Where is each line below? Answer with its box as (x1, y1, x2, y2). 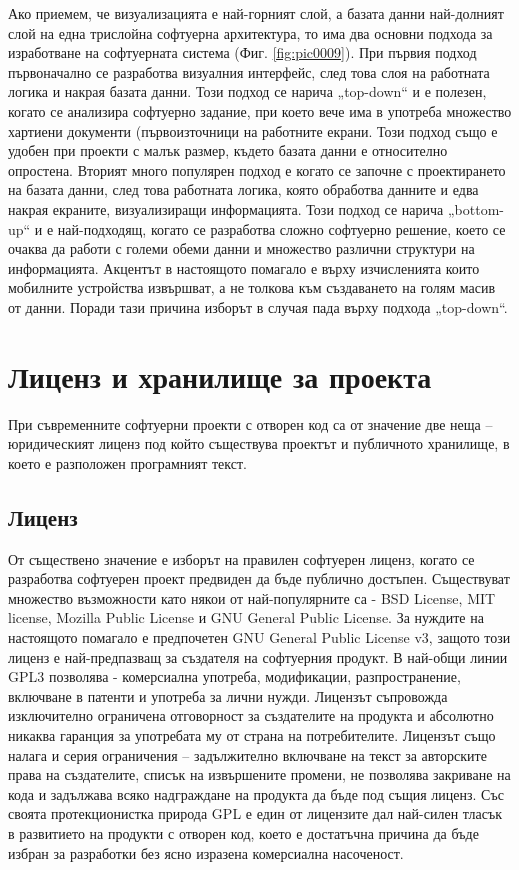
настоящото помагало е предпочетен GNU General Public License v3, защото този (8, 626, 511, 647)
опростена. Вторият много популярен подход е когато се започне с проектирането (8, 159, 506, 180)
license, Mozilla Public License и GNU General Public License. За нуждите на (8, 607, 484, 628)
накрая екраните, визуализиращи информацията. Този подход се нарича (8, 198, 444, 219)
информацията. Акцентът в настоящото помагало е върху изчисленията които (8, 257, 480, 278)
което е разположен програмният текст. (8, 452, 248, 473)
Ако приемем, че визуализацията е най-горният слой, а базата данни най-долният (8, 3, 504, 23)
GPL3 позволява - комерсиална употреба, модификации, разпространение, (8, 666, 461, 687)
